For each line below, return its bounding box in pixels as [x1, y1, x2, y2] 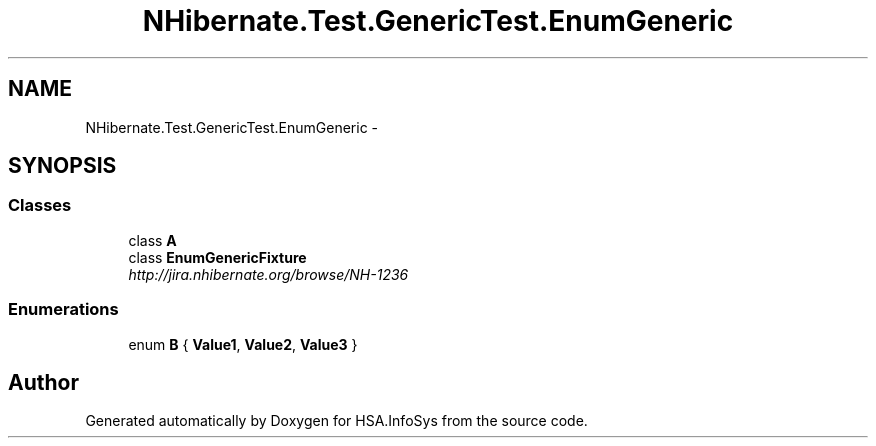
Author [8, 369, 79, 395]
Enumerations [8, 299, 119, 320]
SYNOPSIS [8, 153, 117, 179]
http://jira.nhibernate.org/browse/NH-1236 [128, 265, 409, 283]
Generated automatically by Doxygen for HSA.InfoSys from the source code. [85, 412, 588, 430]
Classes [8, 195, 72, 216]
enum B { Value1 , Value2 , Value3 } [128, 335, 358, 353]
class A [128, 231, 177, 249]
